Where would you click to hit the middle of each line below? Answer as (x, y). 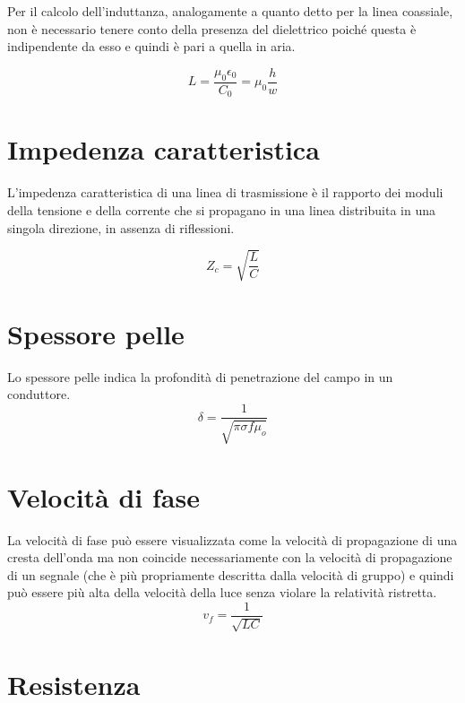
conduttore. (39, 394)
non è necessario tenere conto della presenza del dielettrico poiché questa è (212, 28)
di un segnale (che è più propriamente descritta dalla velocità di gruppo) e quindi (231, 574)
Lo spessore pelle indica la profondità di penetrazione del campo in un (200, 376)
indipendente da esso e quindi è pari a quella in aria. (151, 46)
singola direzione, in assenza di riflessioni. (121, 227)
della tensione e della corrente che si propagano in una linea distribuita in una (221, 210)
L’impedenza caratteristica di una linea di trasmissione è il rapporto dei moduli (225, 192)
